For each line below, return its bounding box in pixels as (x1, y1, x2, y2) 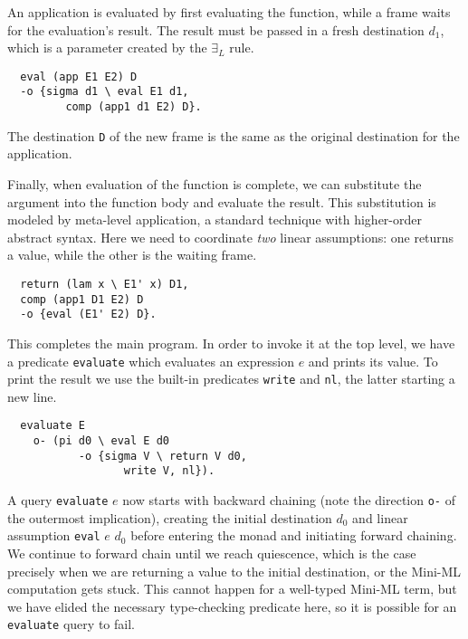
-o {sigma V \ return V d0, (78, 449, 247, 463)
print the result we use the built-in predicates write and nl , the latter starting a (7, 369, 455, 388)
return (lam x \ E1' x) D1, (20, 277, 189, 291)
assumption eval (7, 526, 100, 545)
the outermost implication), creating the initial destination (7, 508, 332, 527)
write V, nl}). (123, 464, 215, 478)
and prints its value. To (308, 351, 438, 370)
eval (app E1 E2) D (20, 70, 138, 83)
